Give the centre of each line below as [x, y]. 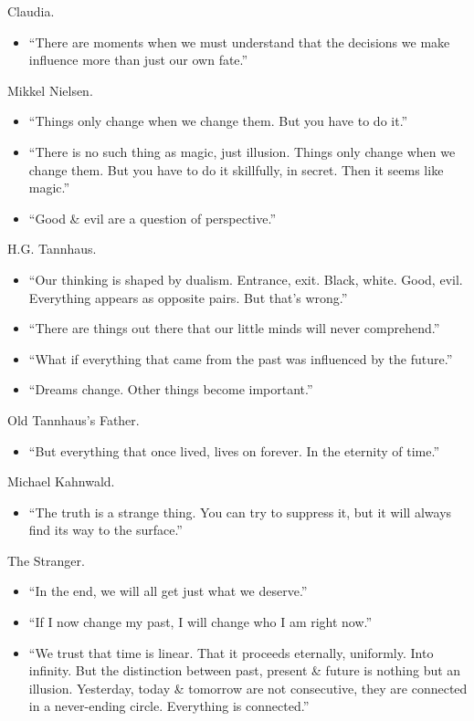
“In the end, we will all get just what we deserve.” [168, 591]
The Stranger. [46, 560]
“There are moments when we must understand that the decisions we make [239, 42]
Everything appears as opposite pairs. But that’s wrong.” [188, 297]
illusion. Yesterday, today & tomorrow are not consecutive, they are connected [248, 688]
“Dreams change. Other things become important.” [171, 389]
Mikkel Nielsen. [50, 90]
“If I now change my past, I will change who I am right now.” [200, 622]
